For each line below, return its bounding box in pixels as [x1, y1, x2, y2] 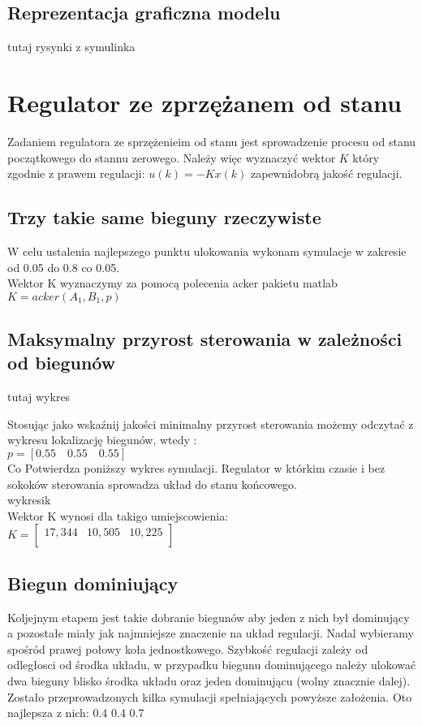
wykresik [7, 491, 51, 508]
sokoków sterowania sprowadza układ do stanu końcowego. [7, 475, 297, 492]
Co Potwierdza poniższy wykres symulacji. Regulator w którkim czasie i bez [7, 460, 385, 477]
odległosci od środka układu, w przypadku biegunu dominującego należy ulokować [7, 656, 416, 673]
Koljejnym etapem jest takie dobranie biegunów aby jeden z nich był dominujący [7, 608, 410, 625]
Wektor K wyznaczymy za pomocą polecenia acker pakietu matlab [7, 274, 338, 292]
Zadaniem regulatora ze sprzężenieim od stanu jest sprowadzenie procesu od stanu [7, 132, 416, 149]
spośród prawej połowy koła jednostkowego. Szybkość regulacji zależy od [7, 640, 368, 657]
